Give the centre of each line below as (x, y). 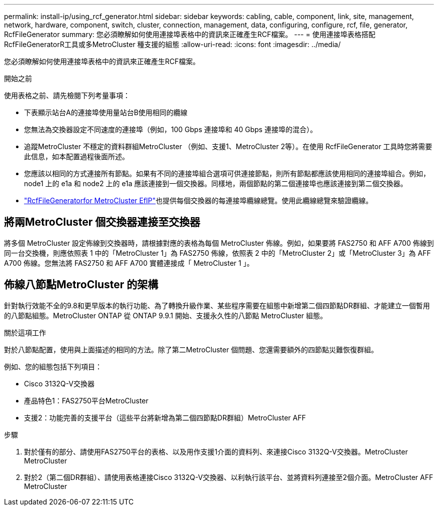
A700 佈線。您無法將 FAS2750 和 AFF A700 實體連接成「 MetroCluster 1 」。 (129, 263)
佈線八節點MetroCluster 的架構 (81, 285)
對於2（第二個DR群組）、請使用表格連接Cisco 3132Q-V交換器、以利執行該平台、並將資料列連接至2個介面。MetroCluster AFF (229, 477)
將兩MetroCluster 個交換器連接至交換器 (102, 222)
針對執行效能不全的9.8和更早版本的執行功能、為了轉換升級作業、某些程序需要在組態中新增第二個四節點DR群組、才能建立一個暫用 (217, 305)
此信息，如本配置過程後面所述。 (76, 156)
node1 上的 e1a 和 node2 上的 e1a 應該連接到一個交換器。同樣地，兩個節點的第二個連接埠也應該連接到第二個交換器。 (216, 183)
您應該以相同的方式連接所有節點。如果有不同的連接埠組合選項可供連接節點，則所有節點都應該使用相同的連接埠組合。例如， (227, 173)
